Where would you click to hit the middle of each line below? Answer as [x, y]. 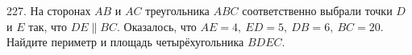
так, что [48, 26]
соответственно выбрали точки [317, 10]
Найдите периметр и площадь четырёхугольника [125, 42]
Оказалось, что [160, 26]
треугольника [177, 10]
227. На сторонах [49, 10]
